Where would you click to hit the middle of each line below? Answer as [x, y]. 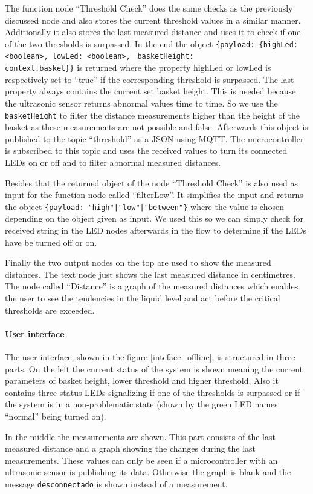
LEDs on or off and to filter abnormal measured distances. [113, 162]
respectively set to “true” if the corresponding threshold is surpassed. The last [150, 79]
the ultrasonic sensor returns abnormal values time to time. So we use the [141, 103]
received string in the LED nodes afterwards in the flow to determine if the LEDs [156, 230]
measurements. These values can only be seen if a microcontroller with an [141, 460]
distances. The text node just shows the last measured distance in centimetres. [150, 274]
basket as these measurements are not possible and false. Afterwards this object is [156, 127]
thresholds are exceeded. [50, 310]
